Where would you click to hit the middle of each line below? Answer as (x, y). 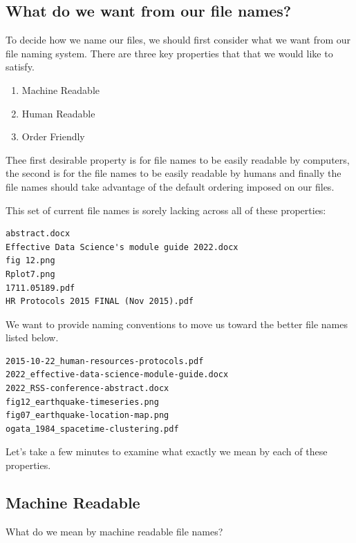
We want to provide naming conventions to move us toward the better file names (177, 324)
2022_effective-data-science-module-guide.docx (117, 375)
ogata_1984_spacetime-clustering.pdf (92, 429)
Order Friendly (53, 136)
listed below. (32, 337)
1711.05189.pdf (40, 288)
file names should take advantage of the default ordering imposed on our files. (170, 186)
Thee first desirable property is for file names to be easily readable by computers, (178, 159)
